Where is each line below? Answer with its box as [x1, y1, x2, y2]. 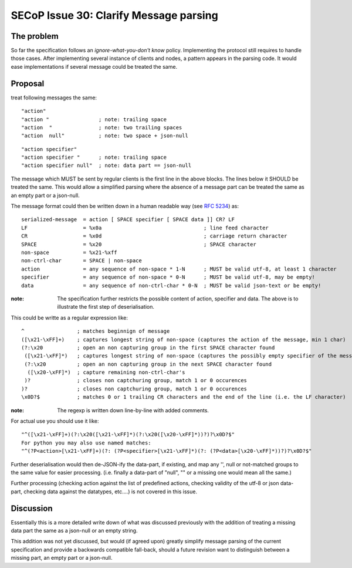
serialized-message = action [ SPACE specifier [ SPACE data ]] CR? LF [21, 216, 235, 223]
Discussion [11, 503, 53, 513]
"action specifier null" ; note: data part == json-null [21, 162, 192, 169]
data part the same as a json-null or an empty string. [11, 527, 138, 534]
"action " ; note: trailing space [21, 116, 167, 123]
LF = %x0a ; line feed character [21, 224, 269, 231]
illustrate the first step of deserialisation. [57, 303, 155, 310]
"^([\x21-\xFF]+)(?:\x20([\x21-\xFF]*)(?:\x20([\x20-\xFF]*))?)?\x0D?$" [21, 431, 235, 438]
